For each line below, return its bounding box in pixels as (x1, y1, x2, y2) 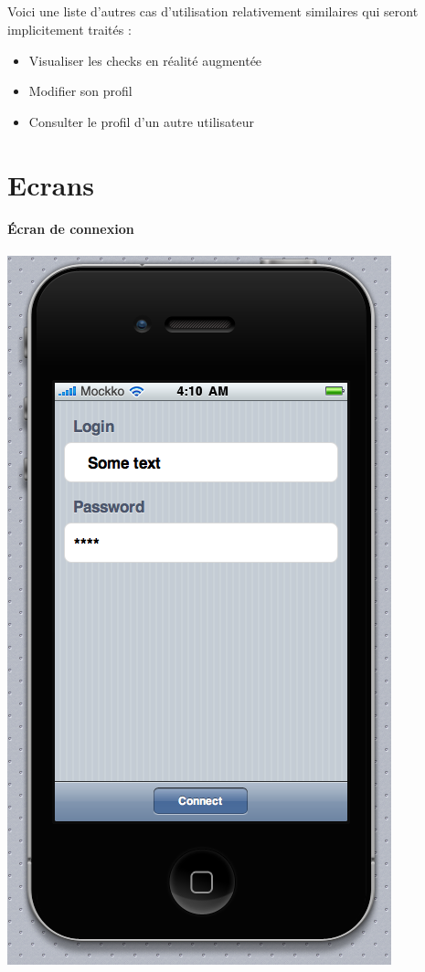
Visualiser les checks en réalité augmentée (28, 50, 262, 69)
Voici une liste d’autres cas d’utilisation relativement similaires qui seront (7, 2, 419, 21)
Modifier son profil (28, 81, 133, 100)
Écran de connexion (7, 219, 134, 238)
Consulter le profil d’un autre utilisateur (28, 111, 254, 131)
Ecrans (7, 165, 95, 203)
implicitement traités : (7, 19, 132, 38)
